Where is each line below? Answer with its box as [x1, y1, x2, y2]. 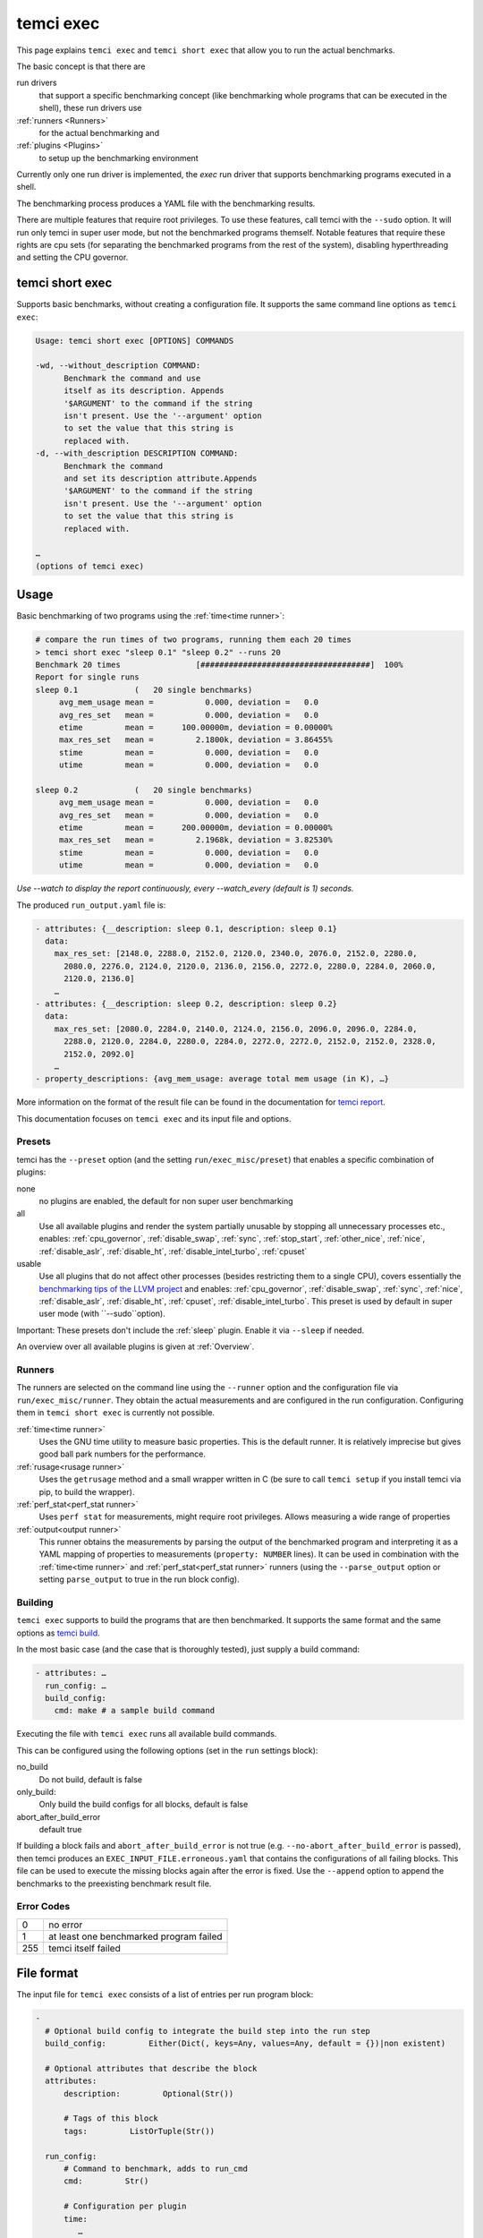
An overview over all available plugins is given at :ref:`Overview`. [16, 1341, 255, 1352]
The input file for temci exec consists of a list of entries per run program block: [16, 1989, 314, 2000]
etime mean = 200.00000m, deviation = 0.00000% [58, 823, 333, 833]
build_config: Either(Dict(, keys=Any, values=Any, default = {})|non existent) [45, 2038, 446, 2049]
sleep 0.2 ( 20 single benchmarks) [35, 784, 253, 795]
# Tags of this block [64, 2114, 158, 2123]
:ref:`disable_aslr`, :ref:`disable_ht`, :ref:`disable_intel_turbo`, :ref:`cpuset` [38, 1245, 308, 1257]
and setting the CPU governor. [16, 252, 129, 263]
